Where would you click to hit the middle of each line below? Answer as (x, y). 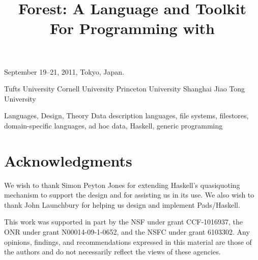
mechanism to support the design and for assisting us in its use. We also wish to (129, 195)
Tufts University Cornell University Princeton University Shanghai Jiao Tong (125, 89)
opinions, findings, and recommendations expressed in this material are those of (128, 241)
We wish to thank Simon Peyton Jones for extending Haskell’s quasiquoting (122, 185)
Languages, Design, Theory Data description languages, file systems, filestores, (126, 116)
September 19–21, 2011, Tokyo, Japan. (64, 71)
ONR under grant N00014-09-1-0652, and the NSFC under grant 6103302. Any (127, 232)
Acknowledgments (68, 160)
